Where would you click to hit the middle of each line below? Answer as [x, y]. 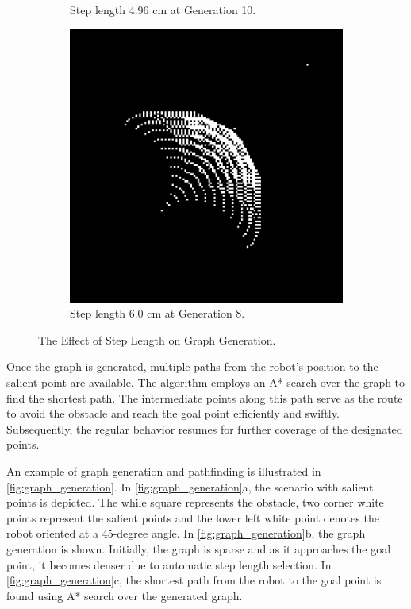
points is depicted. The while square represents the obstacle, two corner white [195, 502]
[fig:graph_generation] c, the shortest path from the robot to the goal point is [194, 580]
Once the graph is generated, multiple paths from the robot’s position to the [192, 366]
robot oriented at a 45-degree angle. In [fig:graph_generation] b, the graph [186, 533]
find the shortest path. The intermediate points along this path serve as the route [205, 397]
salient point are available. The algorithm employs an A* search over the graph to [206, 382]
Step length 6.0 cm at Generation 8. [157, 313]
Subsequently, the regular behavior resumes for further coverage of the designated [205, 428]
